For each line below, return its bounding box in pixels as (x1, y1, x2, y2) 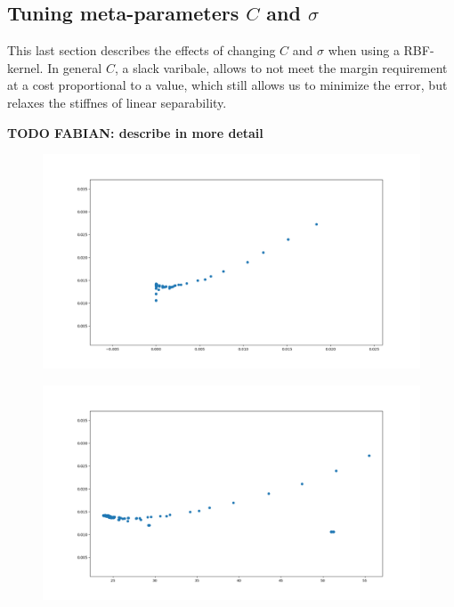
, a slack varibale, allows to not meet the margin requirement (114, 58, 448, 77)
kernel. (7, 58, 44, 77)
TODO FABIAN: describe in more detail (7, 123, 263, 142)
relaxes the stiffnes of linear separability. (7, 93, 227, 111)
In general (47, 58, 102, 77)
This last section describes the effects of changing (7, 41, 276, 60)
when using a (328, 41, 400, 60)
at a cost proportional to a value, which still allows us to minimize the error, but (7, 76, 448, 94)
